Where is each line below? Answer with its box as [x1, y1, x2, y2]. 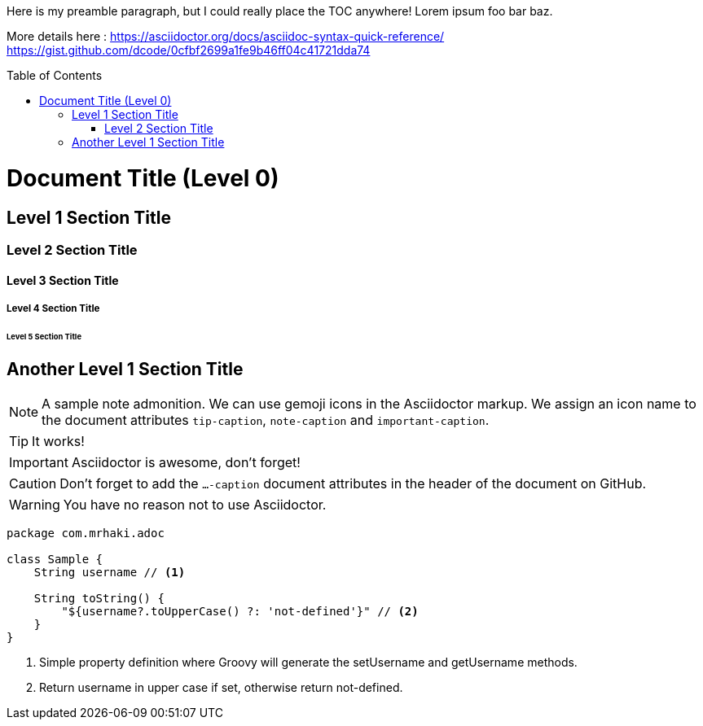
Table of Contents [7, 68, 103, 82]
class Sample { [7, 553, 103, 566]
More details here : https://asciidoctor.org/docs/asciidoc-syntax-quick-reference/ [7, 29, 445, 43]
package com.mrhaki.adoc [7, 527, 165, 540]
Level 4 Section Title [7, 302, 100, 314]
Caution [9, 475, 57, 492]
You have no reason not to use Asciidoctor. [63, 496, 327, 514]
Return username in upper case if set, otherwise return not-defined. [39, 680, 403, 695]
